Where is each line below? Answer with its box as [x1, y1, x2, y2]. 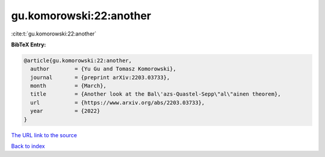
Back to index [11, 143, 45, 150]
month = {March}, [30, 82, 107, 90]
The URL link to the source [11, 131, 78, 138]
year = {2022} [30, 108, 101, 114]
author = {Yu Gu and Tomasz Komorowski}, [30, 66, 177, 72]
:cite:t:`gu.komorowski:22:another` [11, 30, 97, 37]
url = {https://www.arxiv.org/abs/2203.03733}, [30, 99, 205, 106]
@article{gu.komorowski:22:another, [23, 57, 132, 64]
